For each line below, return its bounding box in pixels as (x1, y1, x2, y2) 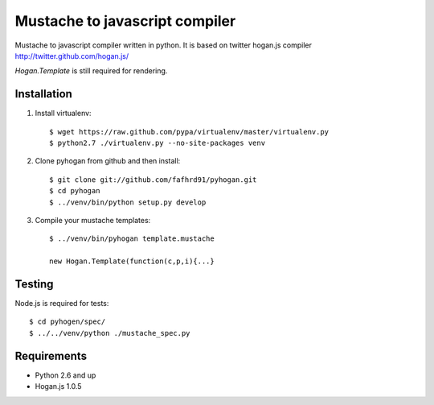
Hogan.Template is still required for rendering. (14, 66, 168, 76)
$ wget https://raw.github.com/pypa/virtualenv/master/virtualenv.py (49, 127, 330, 136)
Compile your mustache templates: (35, 215, 151, 225)
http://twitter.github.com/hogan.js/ (14, 51, 129, 60)
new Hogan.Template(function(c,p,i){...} (49, 257, 215, 266)
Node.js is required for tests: (14, 299, 109, 308)
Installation (14, 87, 72, 101)
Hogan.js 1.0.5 (35, 382, 82, 391)
